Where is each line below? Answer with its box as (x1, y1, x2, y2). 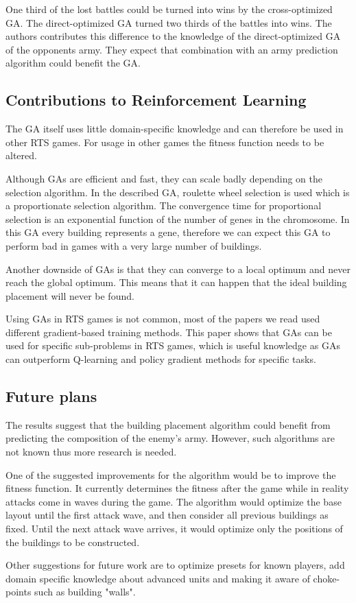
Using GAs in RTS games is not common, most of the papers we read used (5, 311, 320, 326)
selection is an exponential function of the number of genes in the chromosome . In (5, 211, 350, 226)
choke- (313, 571, 340, 585)
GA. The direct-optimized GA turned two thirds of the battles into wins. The (5, 15, 332, 29)
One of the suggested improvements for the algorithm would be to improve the (5, 467, 336, 482)
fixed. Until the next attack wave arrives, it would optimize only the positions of (5, 521, 343, 536)
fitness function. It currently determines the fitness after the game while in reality (5, 481, 349, 495)
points (5, 584, 32, 599)
